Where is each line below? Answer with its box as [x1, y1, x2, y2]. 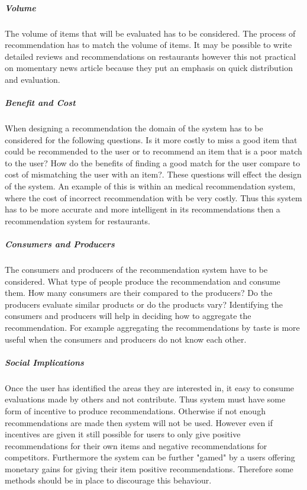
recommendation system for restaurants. [5, 214, 150, 227]
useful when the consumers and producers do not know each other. [5, 333, 247, 345]
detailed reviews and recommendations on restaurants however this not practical [5, 50, 296, 62]
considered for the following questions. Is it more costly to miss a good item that [5, 133, 298, 146]
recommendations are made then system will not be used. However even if [5, 416, 273, 428]
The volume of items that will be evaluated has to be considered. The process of [5, 27, 296, 39]
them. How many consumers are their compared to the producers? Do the [5, 286, 273, 299]
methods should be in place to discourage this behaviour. [5, 474, 212, 486]
